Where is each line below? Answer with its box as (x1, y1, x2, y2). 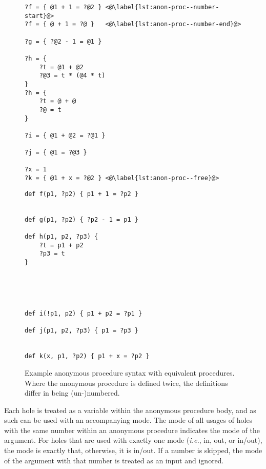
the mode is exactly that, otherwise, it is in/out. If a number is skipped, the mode (4, 445, 262, 456)
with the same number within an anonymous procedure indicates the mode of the (4, 424, 260, 435)
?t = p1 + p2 (39, 241, 84, 249)
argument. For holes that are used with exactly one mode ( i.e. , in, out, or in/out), (4, 435, 262, 445)
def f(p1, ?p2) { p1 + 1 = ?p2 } (25, 190, 138, 198)
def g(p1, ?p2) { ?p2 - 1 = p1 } (25, 216, 138, 223)
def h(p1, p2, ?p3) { (25, 233, 98, 241)
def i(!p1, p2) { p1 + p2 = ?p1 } (25, 309, 142, 317)
